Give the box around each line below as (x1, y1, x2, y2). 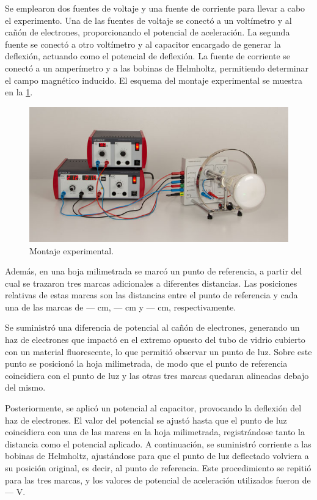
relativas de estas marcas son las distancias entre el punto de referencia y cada (5, 289, 298, 301)
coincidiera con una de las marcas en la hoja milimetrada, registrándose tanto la (5, 425, 305, 438)
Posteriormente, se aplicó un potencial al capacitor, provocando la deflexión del (5, 402, 302, 414)
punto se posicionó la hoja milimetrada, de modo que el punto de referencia (5, 357, 288, 370)
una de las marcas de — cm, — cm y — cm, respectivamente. (5, 300, 236, 313)
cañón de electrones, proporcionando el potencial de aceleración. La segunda (5, 26, 290, 39)
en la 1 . (5, 86, 33, 98)
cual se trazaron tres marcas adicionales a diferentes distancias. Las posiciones (5, 276, 297, 289)
